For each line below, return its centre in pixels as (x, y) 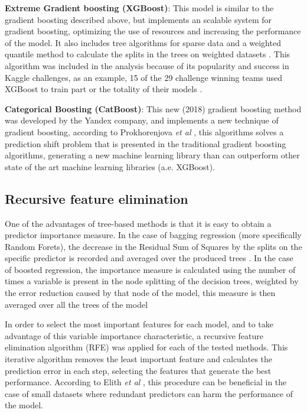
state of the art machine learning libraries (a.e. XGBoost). (110, 166)
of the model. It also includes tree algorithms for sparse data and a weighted (143, 42)
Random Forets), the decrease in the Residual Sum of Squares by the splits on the (153, 246)
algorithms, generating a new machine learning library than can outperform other (152, 155)
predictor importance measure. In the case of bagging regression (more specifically (153, 235)
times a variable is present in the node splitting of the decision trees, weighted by (152, 281)
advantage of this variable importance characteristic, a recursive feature (134, 335)
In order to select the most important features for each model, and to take (139, 324)
